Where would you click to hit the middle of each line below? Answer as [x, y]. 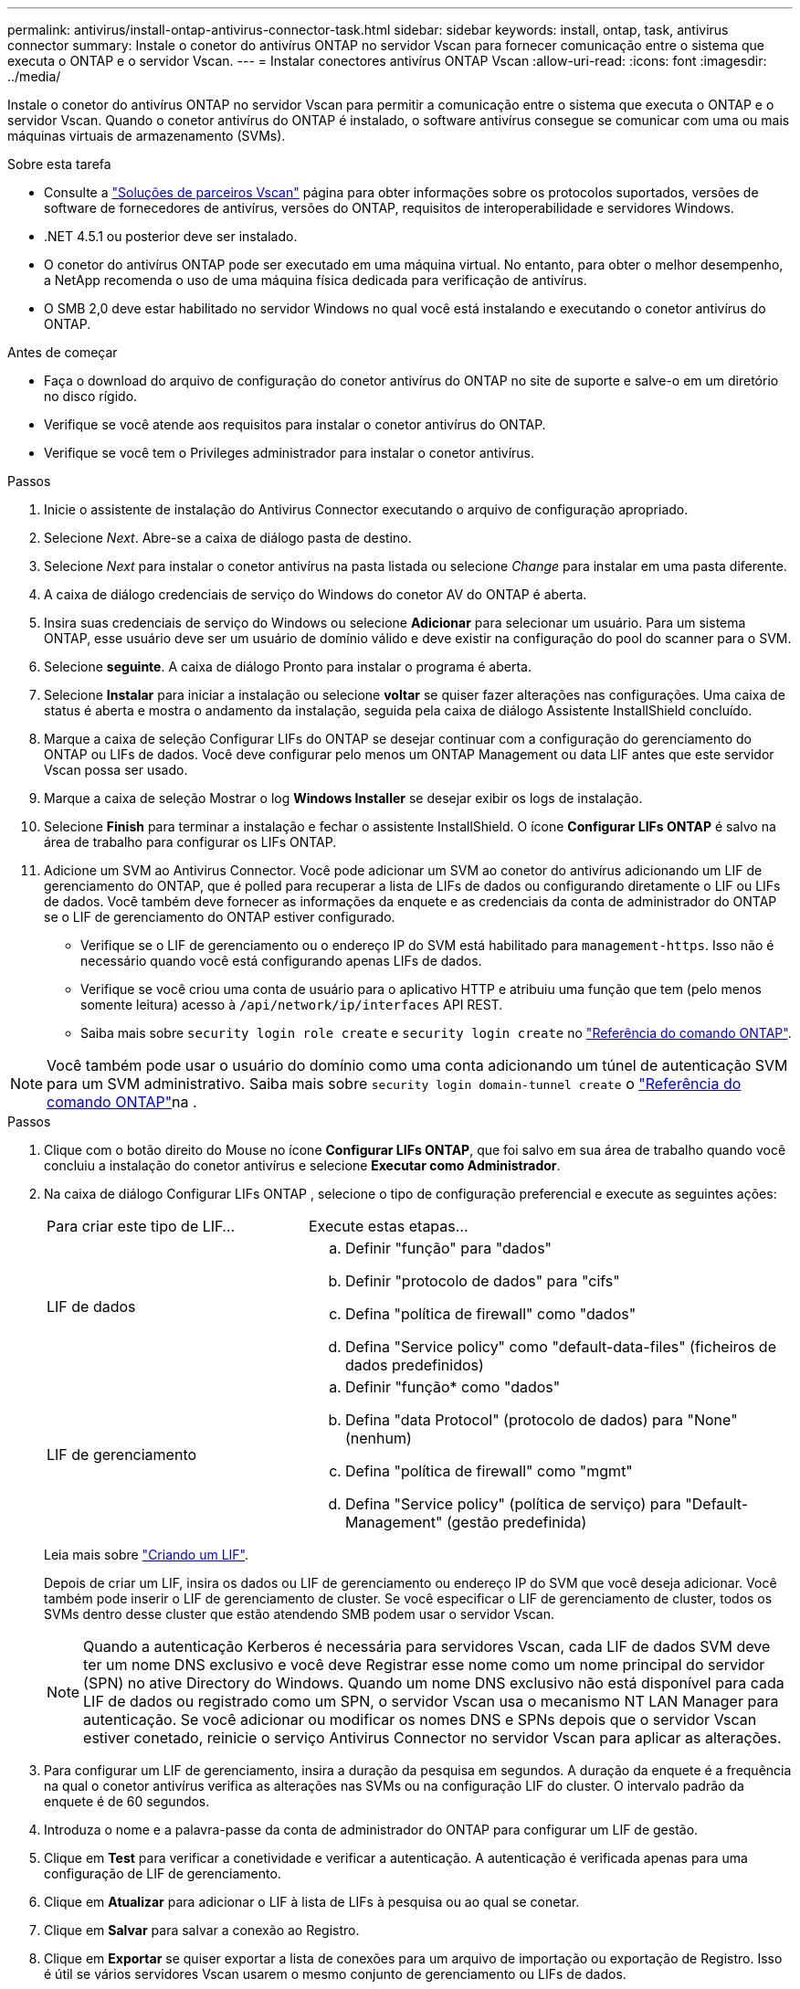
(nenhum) [378, 1438]
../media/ [34, 76]
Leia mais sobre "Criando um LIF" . [147, 1555]
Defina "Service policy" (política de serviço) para [513, 1504]
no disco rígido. [91, 396]
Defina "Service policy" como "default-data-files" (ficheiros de [560, 1347]
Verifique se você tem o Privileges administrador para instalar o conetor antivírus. [289, 453]
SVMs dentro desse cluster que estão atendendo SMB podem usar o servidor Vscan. [299, 1614]
